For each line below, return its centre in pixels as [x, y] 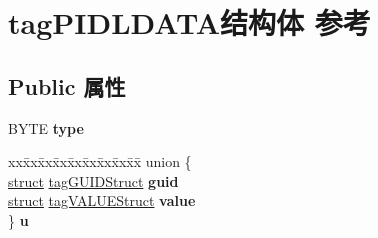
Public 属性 [67, 85]
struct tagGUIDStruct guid [93, 180]
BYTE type [46, 127]
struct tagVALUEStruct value [102, 200]
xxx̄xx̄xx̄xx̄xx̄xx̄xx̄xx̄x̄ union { [100, 161]
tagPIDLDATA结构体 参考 [189, 22]
